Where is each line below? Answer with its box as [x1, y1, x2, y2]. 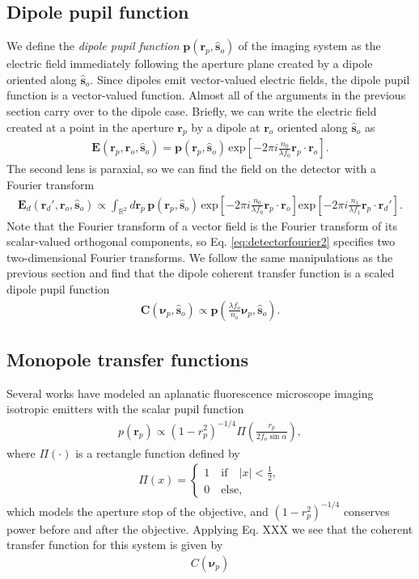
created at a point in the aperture [6, 118, 174, 135]
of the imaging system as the [238, 37, 381, 54]
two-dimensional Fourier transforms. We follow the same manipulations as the [6, 248, 393, 265]
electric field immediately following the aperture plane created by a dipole [6, 55, 373, 72]
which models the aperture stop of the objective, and [6, 502, 269, 519]
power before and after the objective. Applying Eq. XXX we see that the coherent [6, 520, 413, 537]
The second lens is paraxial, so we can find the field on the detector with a [6, 160, 376, 177]
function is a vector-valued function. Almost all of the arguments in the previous [6, 87, 406, 104]
